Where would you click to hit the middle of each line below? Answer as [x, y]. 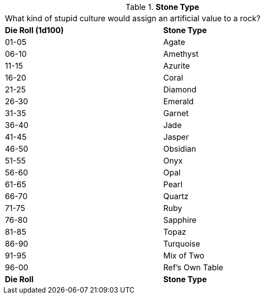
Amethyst [181, 54]
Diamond [180, 89]
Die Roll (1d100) [34, 30]
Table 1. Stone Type [162, 7]
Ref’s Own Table [193, 267]
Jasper [176, 137]
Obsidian [180, 149]
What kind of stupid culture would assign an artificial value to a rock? [133, 18]
